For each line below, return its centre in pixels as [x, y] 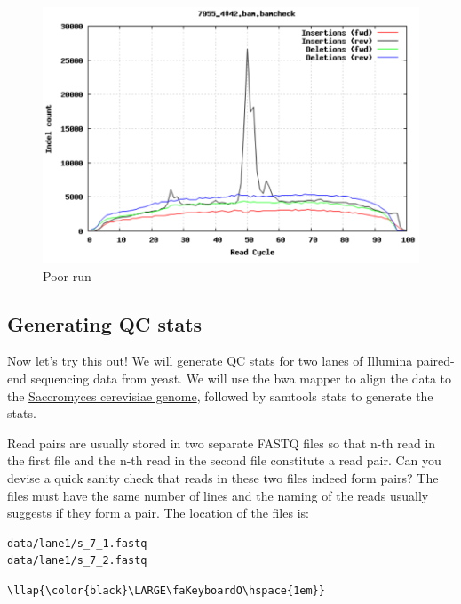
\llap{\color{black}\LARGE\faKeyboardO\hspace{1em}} [166, 590]
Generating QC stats [105, 323]
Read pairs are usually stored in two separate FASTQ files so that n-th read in [222, 443]
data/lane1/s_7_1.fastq [77, 543]
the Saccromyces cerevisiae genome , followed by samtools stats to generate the [220, 395]
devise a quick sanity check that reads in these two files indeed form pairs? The [223, 477]
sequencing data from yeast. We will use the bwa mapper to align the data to [241, 378]
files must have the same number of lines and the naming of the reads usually [218, 495]
